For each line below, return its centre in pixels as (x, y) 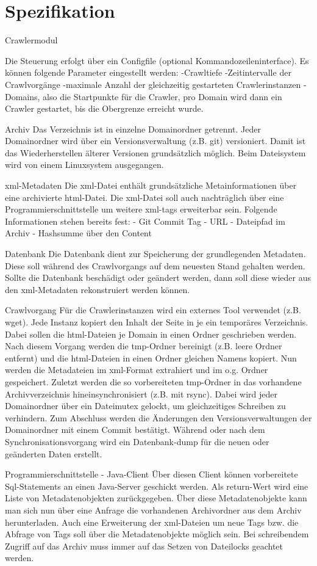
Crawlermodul (31, 40)
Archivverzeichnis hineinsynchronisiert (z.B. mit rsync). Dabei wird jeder (141, 394)
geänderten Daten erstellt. (54, 453)
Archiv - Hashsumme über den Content (78, 233)
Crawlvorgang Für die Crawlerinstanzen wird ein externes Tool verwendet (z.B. (153, 310)
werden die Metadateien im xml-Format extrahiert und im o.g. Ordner (137, 370)
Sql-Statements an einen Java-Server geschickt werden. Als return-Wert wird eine (157, 486)
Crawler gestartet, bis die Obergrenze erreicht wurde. (104, 108)
